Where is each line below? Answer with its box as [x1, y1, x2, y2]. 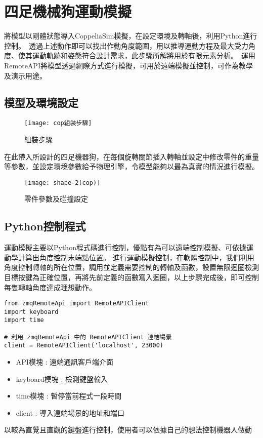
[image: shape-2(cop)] [24, 179, 101, 186]
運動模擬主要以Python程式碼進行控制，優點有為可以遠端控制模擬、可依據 [4, 242, 246, 253]
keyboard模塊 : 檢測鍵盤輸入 [16, 373, 108, 384]
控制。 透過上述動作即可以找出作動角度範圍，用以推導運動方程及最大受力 [4, 40, 248, 51]
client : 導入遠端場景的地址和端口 [16, 407, 125, 418]
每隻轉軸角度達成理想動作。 [4, 282, 96, 292]
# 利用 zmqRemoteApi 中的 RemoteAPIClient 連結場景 [4, 333, 172, 341]
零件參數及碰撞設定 [24, 193, 88, 204]
